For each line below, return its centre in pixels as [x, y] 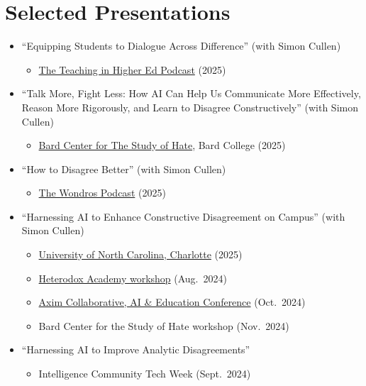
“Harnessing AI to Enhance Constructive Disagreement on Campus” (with [183, 216]
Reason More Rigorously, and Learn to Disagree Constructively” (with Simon [190, 107]
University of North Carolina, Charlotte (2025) [140, 254]
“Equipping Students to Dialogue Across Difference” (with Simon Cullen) [181, 46]
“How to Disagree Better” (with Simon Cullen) [124, 169]
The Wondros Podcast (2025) [102, 193]
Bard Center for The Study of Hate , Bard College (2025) [162, 145]
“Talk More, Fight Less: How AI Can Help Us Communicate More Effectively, [191, 93]
